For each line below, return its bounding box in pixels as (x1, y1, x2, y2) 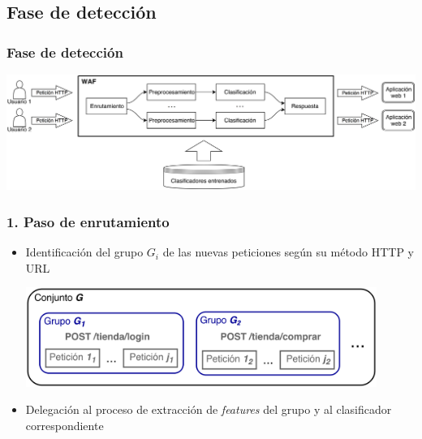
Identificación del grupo (25, 243, 144, 260)
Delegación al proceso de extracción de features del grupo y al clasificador (25, 401, 392, 418)
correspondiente (25, 416, 104, 433)
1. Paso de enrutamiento (6, 211, 170, 231)
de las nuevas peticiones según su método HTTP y (162, 243, 414, 260)
